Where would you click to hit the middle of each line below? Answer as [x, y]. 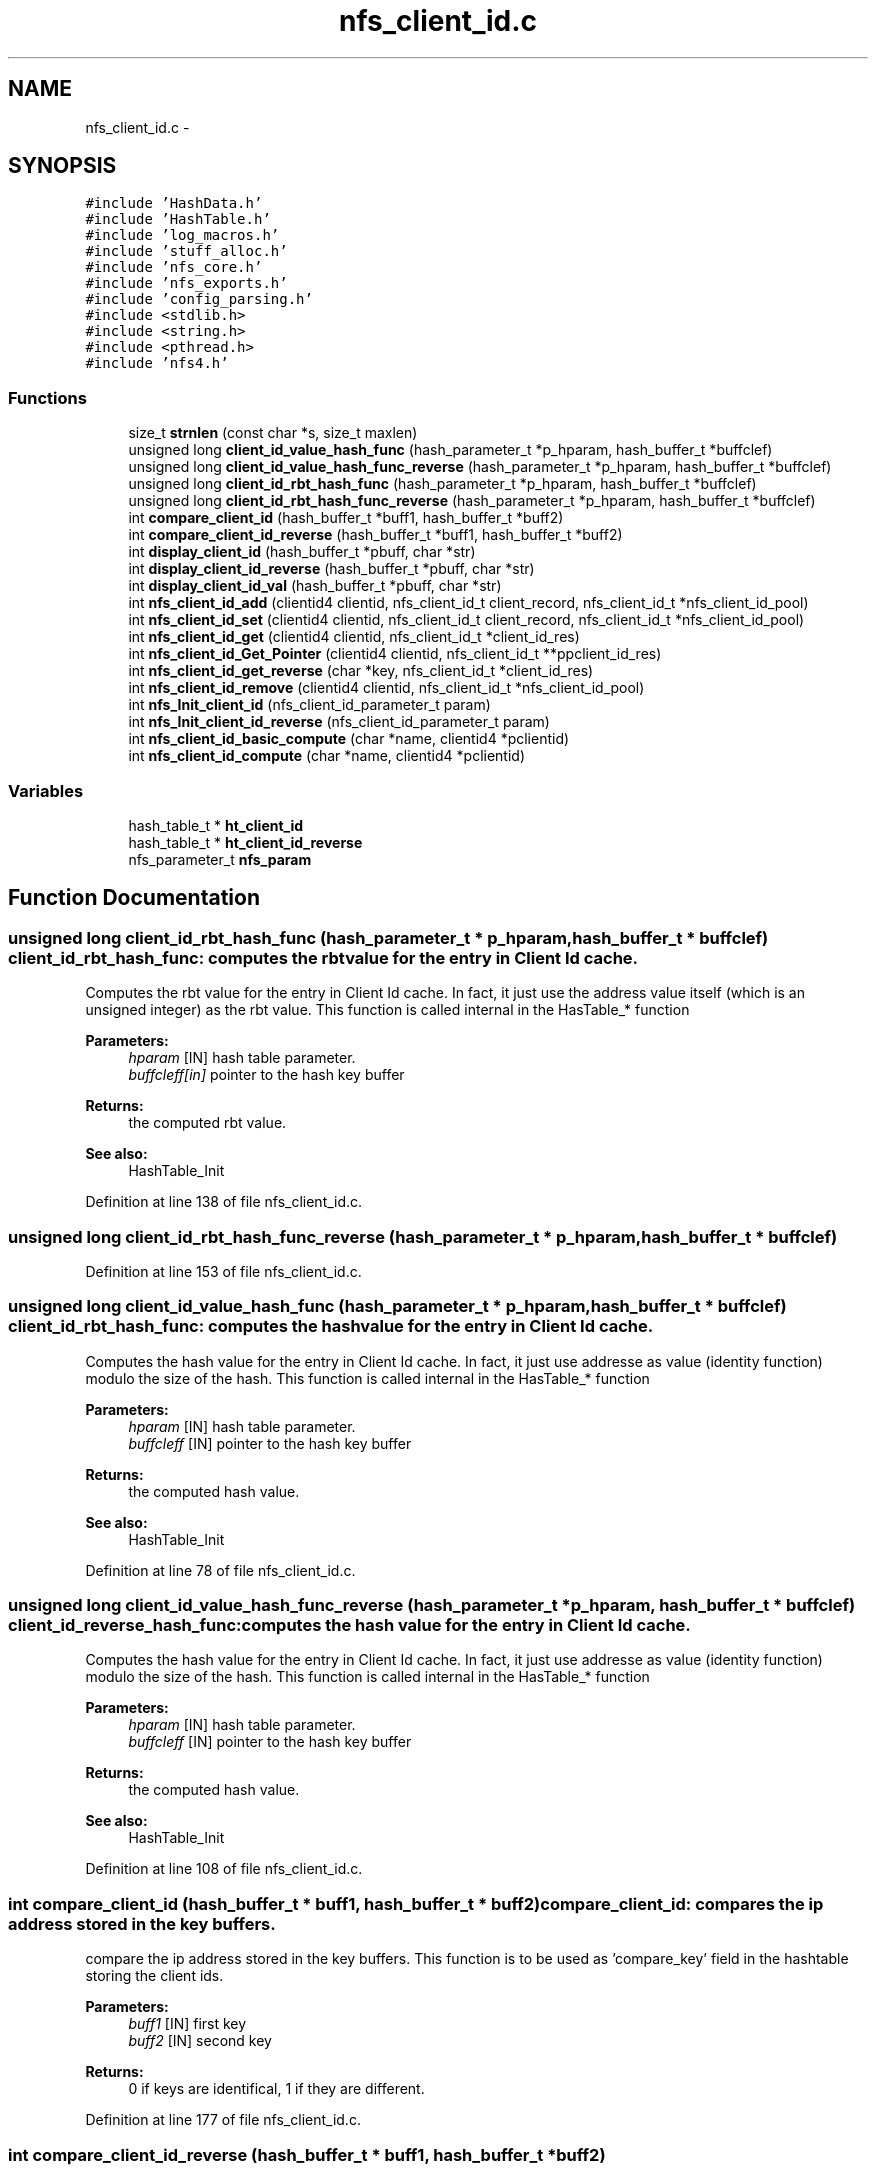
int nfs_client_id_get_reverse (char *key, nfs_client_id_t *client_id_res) [361, 671]
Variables [46, 790]
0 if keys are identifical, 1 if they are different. [276, 2089]
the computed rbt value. [207, 1123]
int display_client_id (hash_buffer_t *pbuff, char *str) [302, 552]
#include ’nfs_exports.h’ [186, 283]
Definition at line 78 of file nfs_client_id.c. [220, 1570]
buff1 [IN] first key [187, 2024]
